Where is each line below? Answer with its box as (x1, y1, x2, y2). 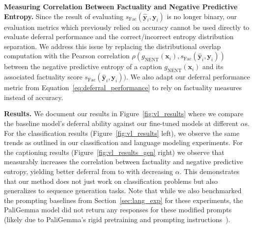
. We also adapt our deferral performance (126, 72, 250, 82)
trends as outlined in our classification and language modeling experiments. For (4, 137, 243, 148)
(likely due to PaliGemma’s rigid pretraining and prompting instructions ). (4, 214, 230, 224)
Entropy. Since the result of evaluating (4, 11, 124, 21)
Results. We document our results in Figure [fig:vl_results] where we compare (4, 108, 244, 119)
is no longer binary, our (167, 11, 237, 21)
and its (202, 61, 224, 72)
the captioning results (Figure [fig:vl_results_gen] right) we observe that (4, 147, 225, 157)
